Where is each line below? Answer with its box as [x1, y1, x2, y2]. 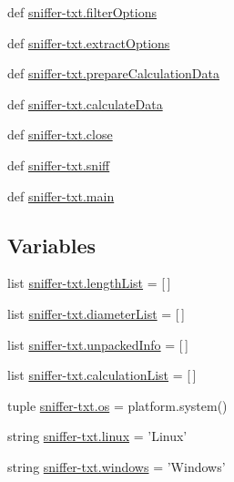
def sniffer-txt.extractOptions [7, 33, 170, 52]
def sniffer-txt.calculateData [7, 94, 163, 113]
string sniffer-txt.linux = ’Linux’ [7, 426, 188, 446]
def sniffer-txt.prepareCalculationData [7, 64, 219, 83]
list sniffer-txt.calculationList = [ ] [7, 365, 197, 385]
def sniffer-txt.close [7, 125, 113, 144]
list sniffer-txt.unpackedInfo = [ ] [7, 334, 188, 354]
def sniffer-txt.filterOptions [7, 3, 157, 21]
